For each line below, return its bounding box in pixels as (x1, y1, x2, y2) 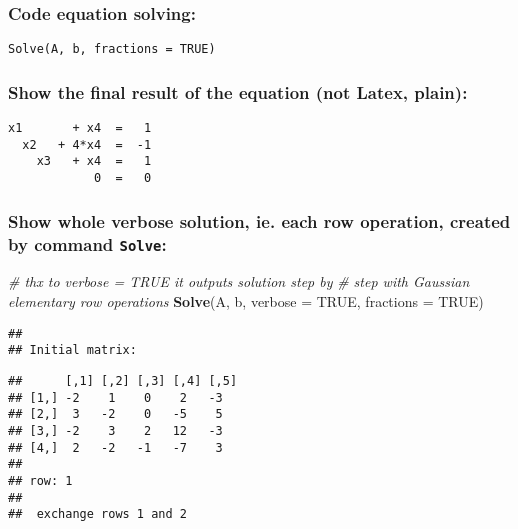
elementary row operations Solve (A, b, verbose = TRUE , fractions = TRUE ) (8, 291, 484, 312)
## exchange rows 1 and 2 (8, 507, 187, 522)
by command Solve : (8, 231, 167, 256)
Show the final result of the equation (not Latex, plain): (8, 79, 468, 104)
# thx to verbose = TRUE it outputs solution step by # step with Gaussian (8, 271, 470, 292)
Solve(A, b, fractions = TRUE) (8, 42, 216, 57)
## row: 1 (8, 473, 73, 488)
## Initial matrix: (8, 343, 137, 358)
